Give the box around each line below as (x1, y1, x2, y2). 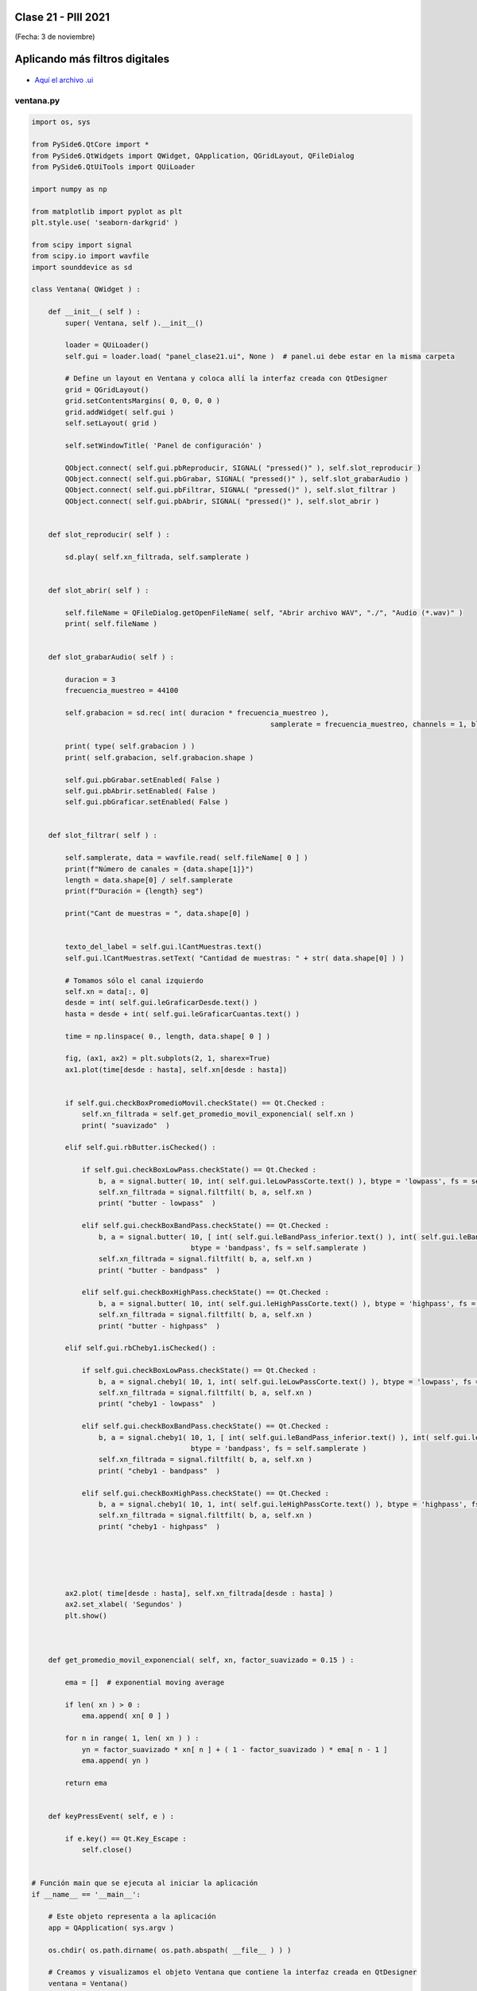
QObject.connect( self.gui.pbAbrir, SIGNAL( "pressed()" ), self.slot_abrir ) (64, 496, 380, 506)
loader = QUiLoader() (64, 341, 149, 350)
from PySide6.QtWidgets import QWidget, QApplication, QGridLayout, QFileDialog (31, 151, 355, 160)
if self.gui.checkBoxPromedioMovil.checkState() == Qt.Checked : (64, 1098, 325, 1107)
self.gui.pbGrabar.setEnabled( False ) (64, 775, 220, 784)
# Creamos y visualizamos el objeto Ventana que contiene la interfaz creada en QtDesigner (48, 1968, 417, 1977)
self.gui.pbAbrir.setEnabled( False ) (64, 786, 216, 796)
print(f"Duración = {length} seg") (64, 886, 204, 896)
